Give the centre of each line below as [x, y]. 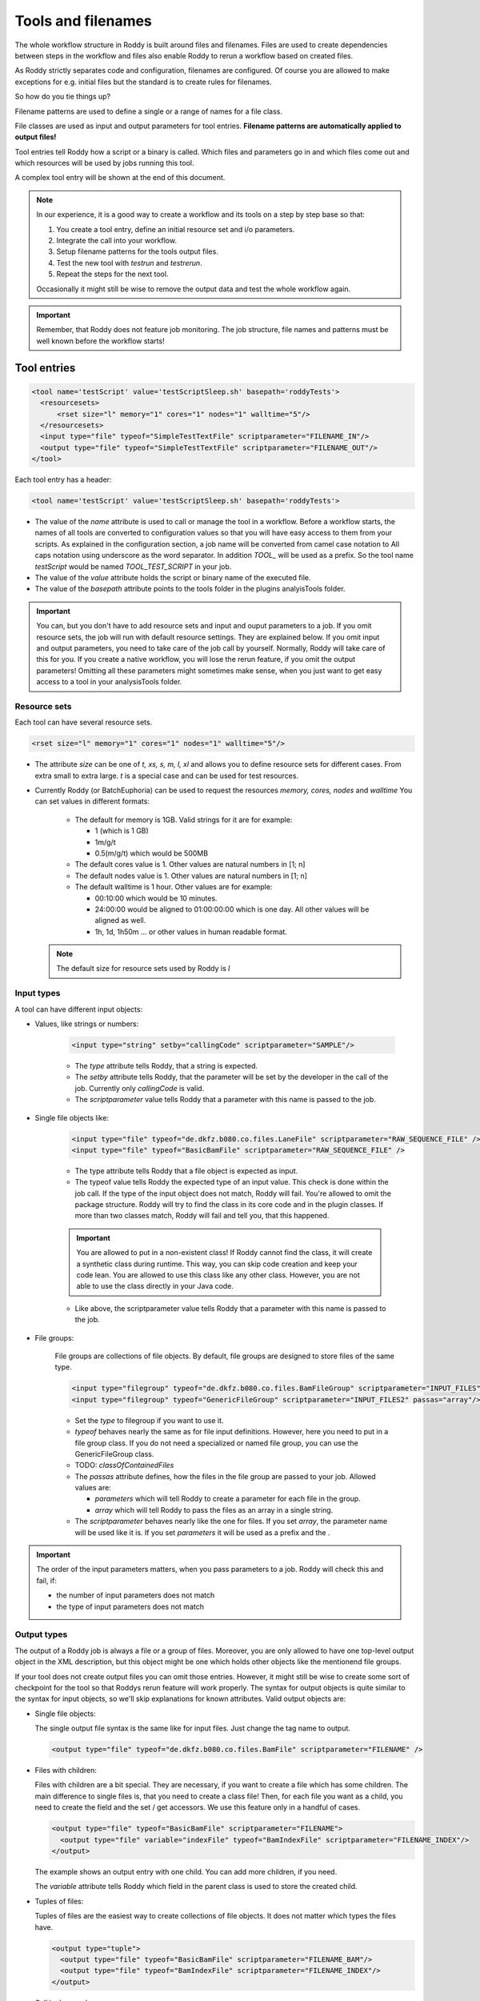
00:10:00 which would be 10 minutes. [156, 898]
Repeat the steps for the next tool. [112, 274]
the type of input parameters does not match [130, 1606]
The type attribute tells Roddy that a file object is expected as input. [186, 1171]
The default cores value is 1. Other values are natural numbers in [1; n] [190, 864]
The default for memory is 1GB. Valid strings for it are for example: [184, 820]
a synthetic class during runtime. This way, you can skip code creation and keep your [217, 1264]
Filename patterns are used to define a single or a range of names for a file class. [149, 111]
